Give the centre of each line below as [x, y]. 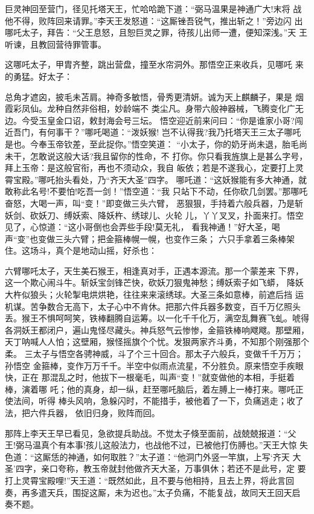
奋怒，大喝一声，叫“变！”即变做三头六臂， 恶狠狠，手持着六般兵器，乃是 [150, 203]
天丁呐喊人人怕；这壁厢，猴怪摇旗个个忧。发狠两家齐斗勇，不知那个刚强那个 [157, 342]
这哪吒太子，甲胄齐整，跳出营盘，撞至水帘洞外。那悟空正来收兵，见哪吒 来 [154, 64]
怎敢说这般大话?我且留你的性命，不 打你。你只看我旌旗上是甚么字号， [169, 156]
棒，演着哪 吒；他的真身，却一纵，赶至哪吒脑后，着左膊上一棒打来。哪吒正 [154, 389]
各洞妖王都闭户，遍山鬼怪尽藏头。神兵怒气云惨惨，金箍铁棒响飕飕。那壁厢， [157, 329]
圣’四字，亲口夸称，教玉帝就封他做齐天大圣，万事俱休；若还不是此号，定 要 [155, 468]
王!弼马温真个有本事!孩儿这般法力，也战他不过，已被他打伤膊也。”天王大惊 [151, 445]
